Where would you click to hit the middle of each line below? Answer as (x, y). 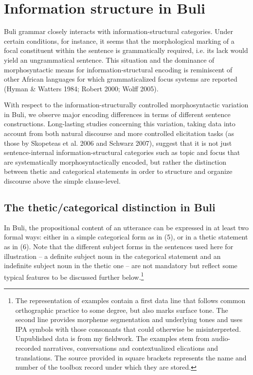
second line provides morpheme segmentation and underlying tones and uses (129, 319)
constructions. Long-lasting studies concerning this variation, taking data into (120, 124)
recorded (28, 348)
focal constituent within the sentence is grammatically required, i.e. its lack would (126, 50)
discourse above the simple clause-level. (62, 181)
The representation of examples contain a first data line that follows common (130, 300)
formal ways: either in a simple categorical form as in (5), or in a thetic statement (126, 237)
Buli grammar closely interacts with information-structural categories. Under (118, 31)
